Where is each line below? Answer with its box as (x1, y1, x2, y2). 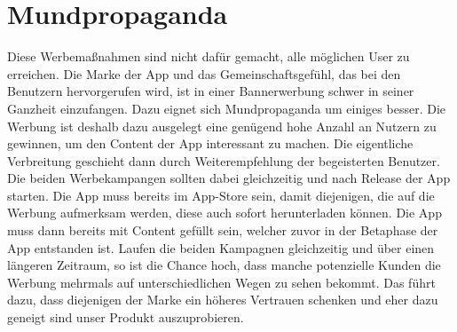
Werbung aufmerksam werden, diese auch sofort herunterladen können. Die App (7, 203, 442, 222)
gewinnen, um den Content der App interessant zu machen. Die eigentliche (7, 134, 414, 153)
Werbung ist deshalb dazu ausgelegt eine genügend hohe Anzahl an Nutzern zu (7, 116, 437, 135)
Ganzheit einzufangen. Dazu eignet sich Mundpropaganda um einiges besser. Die (7, 99, 446, 117)
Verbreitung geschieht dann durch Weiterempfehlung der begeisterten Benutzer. (7, 151, 440, 170)
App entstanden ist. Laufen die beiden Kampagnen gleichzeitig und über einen (7, 238, 435, 257)
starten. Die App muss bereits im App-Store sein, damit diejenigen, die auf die (7, 186, 435, 204)
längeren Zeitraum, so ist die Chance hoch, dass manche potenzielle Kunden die (7, 256, 441, 274)
